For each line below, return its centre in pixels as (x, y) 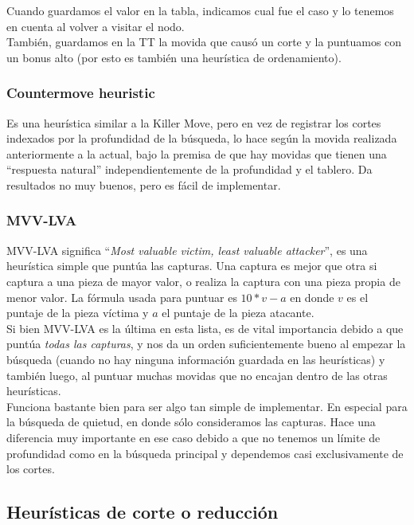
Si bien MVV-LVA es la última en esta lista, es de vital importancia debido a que (205, 328)
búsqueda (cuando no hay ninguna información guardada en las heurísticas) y (196, 359)
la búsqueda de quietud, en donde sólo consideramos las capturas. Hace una (191, 422)
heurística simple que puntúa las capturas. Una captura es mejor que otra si (192, 266)
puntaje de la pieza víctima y (78, 313)
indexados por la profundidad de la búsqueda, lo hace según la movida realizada (202, 138)
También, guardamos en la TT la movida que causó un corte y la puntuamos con (204, 42)
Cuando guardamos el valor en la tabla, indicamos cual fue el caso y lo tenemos (200, 10)
